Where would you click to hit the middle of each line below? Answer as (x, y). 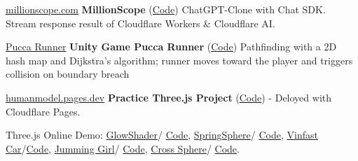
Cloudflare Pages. (43, 111)
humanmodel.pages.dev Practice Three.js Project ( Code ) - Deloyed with (169, 97)
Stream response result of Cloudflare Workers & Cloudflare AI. (140, 23)
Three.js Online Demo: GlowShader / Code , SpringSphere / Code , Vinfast (162, 135)
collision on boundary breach (68, 74)
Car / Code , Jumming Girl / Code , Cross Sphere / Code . (123, 148)
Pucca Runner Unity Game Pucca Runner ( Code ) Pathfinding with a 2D (171, 47)
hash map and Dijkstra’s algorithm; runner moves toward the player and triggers (179, 60)
